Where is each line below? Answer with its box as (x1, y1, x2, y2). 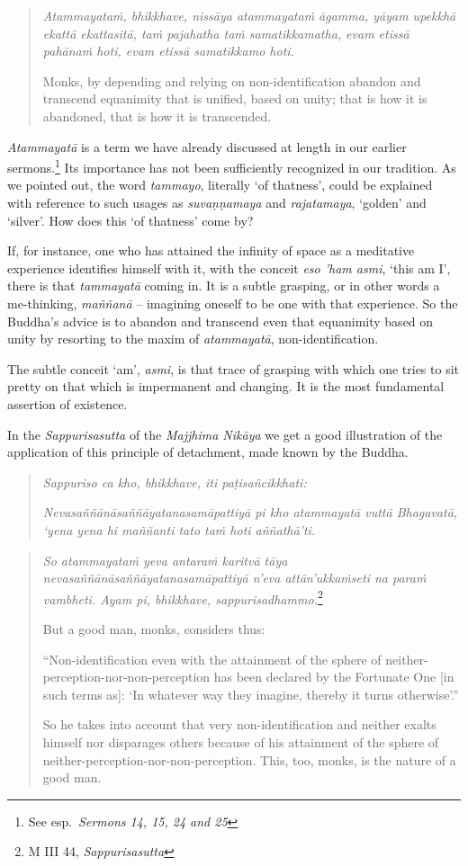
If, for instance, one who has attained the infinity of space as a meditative (7, 241, 415, 260)
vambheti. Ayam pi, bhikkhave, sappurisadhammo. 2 (42, 586, 323, 608)
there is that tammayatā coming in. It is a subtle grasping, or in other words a (7, 276, 440, 295)
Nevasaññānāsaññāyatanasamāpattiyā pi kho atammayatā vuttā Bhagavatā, (42, 503, 458, 522)
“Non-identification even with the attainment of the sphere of (42, 649, 382, 668)
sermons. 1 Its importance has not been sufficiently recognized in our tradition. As (7, 156, 456, 176)
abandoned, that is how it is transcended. (42, 106, 272, 125)
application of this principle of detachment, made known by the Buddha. (7, 442, 409, 461)
